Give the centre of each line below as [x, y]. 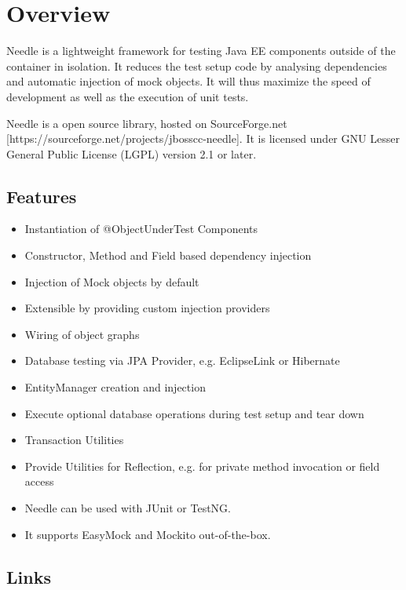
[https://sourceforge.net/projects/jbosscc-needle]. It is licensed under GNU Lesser [203, 138]
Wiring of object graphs [82, 334]
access [39, 481]
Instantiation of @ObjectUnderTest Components [141, 229]
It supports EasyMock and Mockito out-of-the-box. [148, 534]
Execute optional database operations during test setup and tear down [194, 413]
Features [42, 196]
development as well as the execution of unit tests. [128, 96]
